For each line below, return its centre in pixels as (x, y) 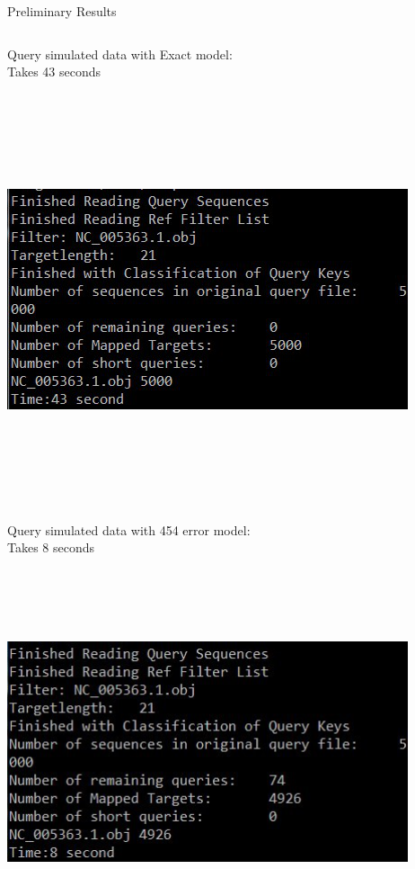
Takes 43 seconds (54, 72)
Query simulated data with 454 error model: (129, 529)
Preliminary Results (62, 11)
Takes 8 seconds (51, 547)
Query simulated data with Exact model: (120, 54)
